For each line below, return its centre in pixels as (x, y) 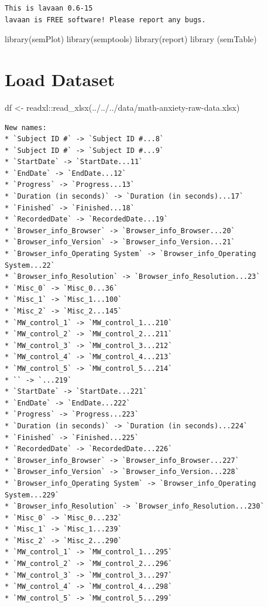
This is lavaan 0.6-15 (49, 8)
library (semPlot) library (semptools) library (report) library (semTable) (131, 39)
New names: (26, 127)
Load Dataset (60, 79)
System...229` (32, 495)
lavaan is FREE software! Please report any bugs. (105, 20)
